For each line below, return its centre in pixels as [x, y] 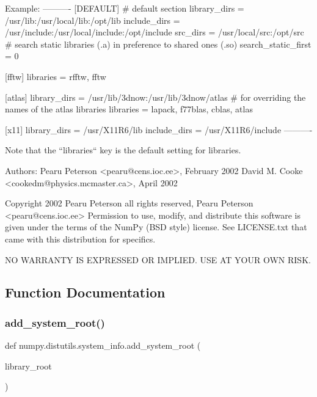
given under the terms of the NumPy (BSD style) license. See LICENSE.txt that [156, 227]
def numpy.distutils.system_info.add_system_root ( [103, 345]
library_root [28, 366]
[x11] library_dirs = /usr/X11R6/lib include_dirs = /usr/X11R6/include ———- [159, 129]
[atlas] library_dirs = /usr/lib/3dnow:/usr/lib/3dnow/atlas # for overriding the [155, 97]
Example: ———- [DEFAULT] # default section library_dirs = [125, 8]
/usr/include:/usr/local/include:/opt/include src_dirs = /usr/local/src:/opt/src [155, 32]
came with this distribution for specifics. [80, 239]
